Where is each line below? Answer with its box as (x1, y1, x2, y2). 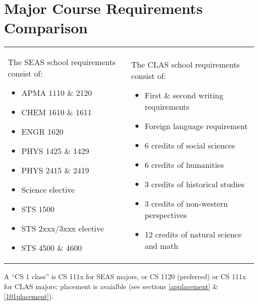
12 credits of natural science (144, 228, 242, 240)
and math (144, 239, 179, 251)
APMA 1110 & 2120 (21, 87, 92, 99)
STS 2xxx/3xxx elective (21, 223, 104, 234)
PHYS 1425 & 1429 (21, 145, 89, 157)
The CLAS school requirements (131, 58, 240, 70)
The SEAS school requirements (8, 56, 116, 68)
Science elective (21, 184, 75, 196)
